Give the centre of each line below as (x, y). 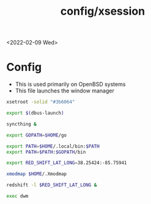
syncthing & (21, 124)
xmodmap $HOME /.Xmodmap (37, 174)
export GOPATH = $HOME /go (37, 135)
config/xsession (103, 11)
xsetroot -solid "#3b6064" (41, 102)
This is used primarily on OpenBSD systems (70, 85)
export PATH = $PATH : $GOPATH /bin (46, 152)
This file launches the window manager (64, 91)
